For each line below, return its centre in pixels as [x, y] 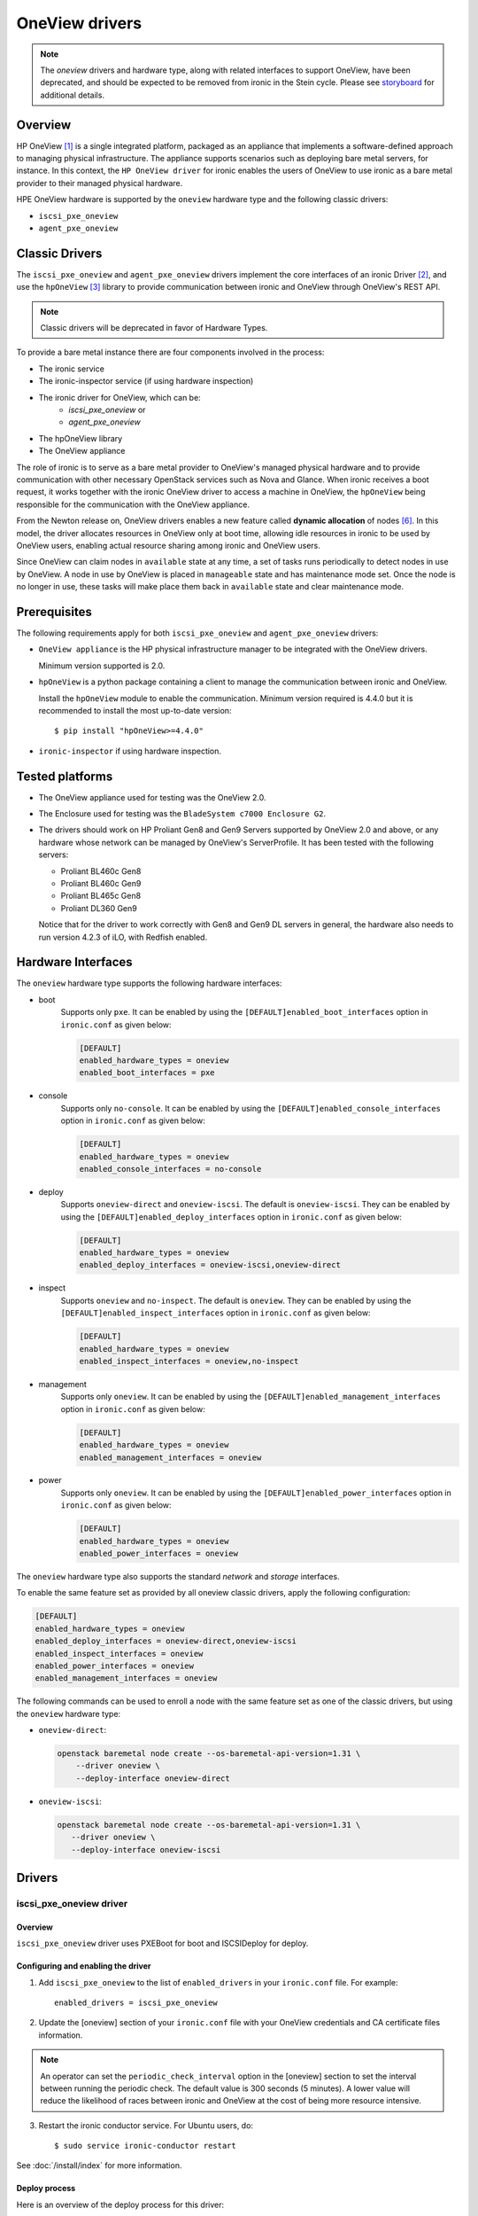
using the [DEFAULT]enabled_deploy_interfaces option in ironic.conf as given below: [231, 1217]
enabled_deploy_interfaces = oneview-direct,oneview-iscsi [166, 1641]
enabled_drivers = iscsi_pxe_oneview [136, 2002]
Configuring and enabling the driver [84, 1966]
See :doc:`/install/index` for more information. [99, 2165]
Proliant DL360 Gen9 [99, 908]
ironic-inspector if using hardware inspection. [130, 751]
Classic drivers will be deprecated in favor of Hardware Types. [154, 328]
